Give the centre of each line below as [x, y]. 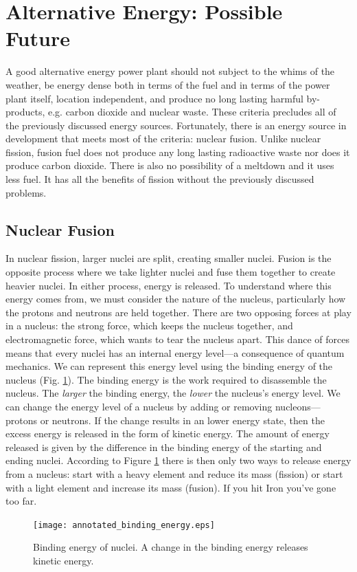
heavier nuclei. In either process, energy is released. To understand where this [169, 285]
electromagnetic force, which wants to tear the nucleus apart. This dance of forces [177, 339]
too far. [21, 501]
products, [25, 112]
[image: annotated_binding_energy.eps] [124, 525]
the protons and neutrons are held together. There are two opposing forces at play [178, 312]
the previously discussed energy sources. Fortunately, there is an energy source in [176, 125]
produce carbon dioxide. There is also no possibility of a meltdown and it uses [170, 165]
